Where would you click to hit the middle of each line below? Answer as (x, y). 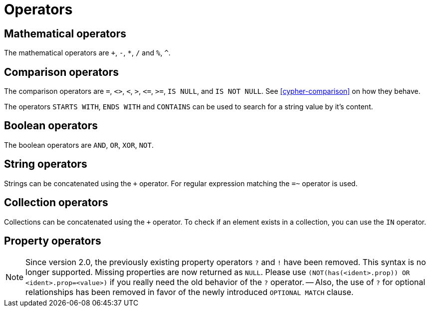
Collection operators (56, 203)
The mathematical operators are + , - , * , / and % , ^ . (87, 53)
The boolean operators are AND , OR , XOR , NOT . (79, 145)
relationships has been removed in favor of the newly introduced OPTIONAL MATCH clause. (190, 292)
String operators (46, 164)
